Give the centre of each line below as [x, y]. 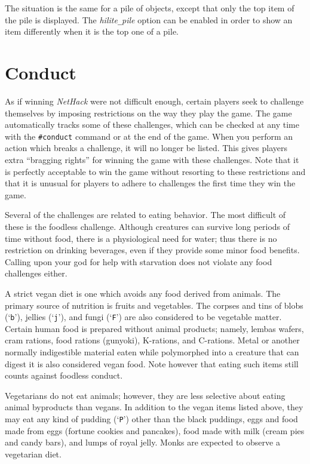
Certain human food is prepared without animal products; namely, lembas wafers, [154, 328]
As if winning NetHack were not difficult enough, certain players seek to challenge [154, 101]
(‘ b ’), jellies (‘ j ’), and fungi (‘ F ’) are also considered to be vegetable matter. [143, 317]
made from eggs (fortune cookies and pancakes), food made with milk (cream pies [155, 430]
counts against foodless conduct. [64, 375]
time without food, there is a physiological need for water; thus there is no [141, 238]
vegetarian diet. [33, 454]
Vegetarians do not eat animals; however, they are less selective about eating [145, 395]
